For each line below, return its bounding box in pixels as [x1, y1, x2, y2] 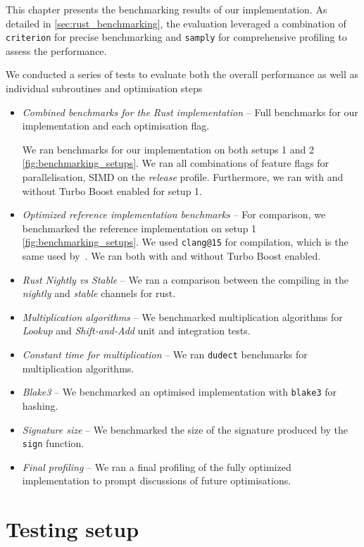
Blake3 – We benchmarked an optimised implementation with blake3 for [22, 384, 337, 399]
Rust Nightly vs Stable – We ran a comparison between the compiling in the [22, 272, 349, 287]
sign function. [22, 436, 84, 451]
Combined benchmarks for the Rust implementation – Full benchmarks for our [22, 104, 358, 119]
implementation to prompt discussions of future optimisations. [22, 473, 291, 488]
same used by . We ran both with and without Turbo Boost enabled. [22, 249, 321, 263]
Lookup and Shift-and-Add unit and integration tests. [22, 323, 251, 338]
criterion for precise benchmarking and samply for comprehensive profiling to [6, 30, 347, 44]
